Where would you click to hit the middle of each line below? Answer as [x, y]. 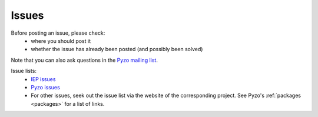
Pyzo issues [45, 87]
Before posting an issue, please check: [58, 33]
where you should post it [61, 41]
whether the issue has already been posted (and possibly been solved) [117, 49]
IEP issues [43, 79]
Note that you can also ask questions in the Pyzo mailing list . [85, 60]
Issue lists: [24, 71]
